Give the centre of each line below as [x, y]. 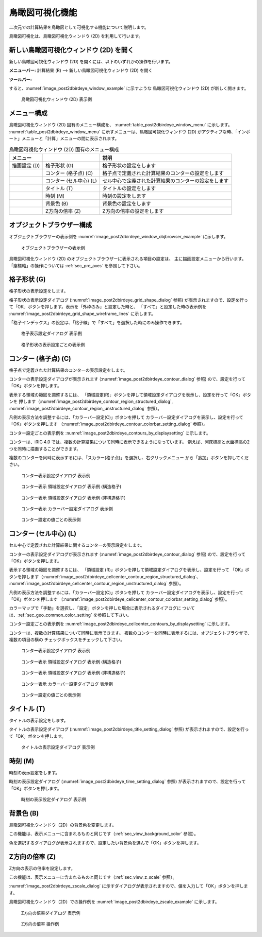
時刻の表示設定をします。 [34, 772]
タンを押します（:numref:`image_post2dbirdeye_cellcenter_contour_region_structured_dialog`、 [105, 576]
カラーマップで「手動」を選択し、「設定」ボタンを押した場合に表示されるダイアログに [95, 608]
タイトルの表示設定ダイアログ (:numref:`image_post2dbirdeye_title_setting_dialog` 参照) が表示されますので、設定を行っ [129, 729]
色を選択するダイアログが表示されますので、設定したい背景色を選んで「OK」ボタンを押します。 [105, 843]
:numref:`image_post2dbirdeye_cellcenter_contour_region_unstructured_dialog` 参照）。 [96, 584]
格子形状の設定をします [129, 165]
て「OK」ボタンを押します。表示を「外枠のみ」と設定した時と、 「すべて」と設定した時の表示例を [108, 307]
